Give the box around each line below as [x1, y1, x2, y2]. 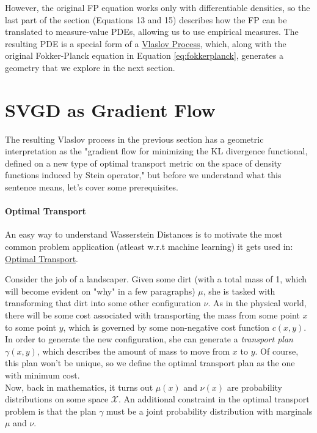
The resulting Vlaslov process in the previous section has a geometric [5, 132, 264, 145]
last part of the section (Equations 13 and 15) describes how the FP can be [5, 13, 287, 26]
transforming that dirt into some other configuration [5, 296, 201, 309]
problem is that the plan [5, 404, 97, 417]
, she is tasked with [203, 284, 275, 297]
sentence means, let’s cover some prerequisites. [5, 181, 179, 194]
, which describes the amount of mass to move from [37, 344, 230, 357]
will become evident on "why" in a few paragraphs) [5, 284, 195, 297]
